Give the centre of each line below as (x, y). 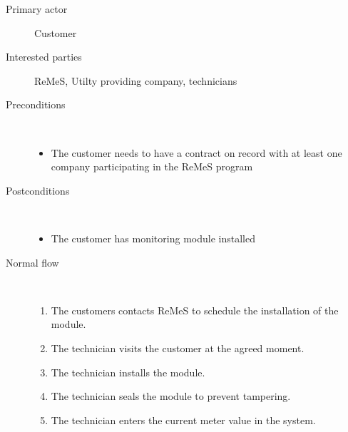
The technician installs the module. (128, 372)
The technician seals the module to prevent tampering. (171, 396)
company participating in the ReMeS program (152, 166)
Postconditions (38, 190)
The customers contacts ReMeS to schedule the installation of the (195, 310)
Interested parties (44, 57)
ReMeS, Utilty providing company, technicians (136, 80)
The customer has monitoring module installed (153, 238)
